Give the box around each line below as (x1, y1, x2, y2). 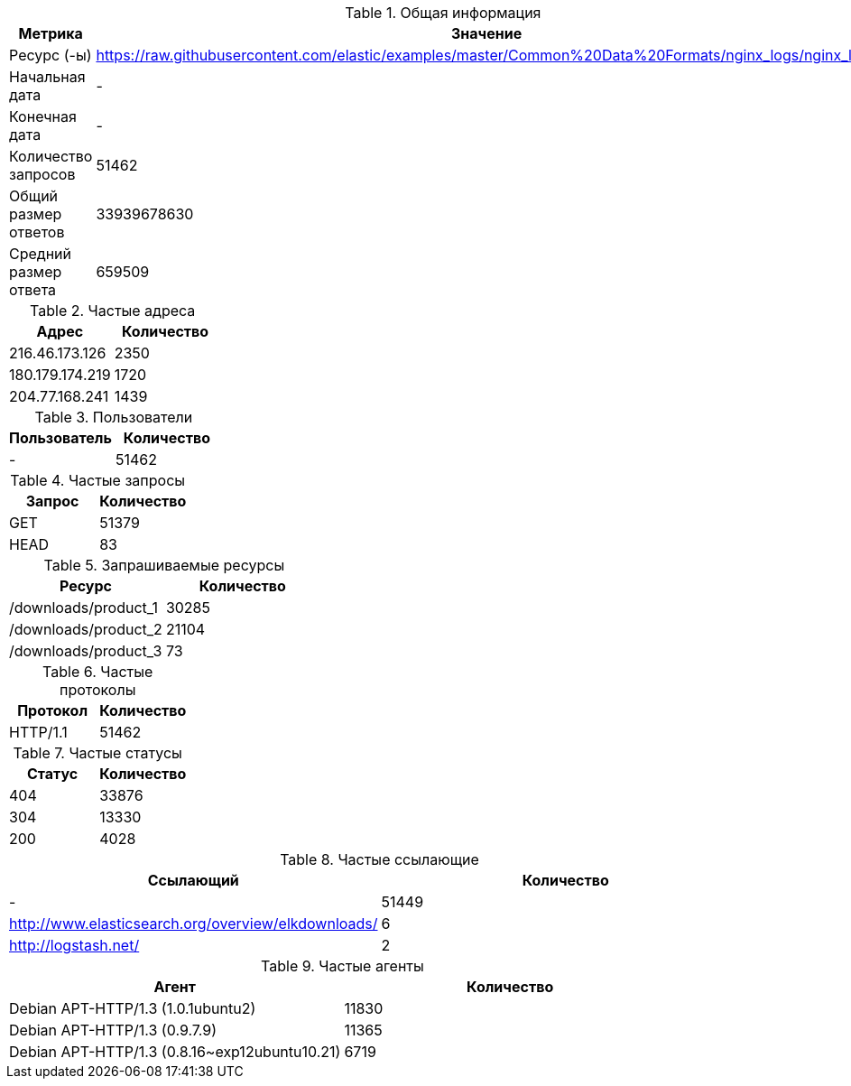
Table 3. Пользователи (34, 408, 193, 426)
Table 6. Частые (42, 663, 153, 681)
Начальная (9, 68, 86, 86)
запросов (9, 165, 76, 183)
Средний (9, 245, 71, 263)
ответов (9, 223, 65, 241)
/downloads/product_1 (9, 599, 158, 617)
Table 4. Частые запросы (10, 471, 186, 489)
